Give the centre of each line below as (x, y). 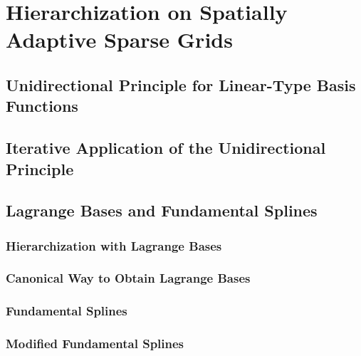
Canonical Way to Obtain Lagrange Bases (128, 278)
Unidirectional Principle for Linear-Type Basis (181, 84)
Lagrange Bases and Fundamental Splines (162, 210)
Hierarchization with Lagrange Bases (114, 245)
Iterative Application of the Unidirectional (166, 148)
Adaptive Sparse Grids (119, 40)
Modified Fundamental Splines (95, 344)
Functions (42, 106)
